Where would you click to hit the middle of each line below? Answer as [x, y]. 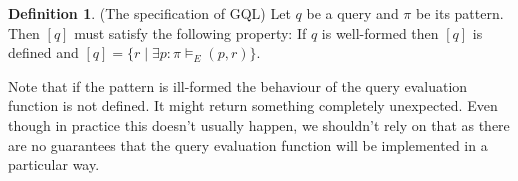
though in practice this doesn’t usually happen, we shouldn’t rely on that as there [259, 124]
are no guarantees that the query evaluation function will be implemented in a [248, 144]
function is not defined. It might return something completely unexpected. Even [253, 105]
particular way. [54, 164]
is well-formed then [380, 32]
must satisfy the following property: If [190, 32]
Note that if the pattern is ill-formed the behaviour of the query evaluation [238, 85]
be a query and [352, 13]
